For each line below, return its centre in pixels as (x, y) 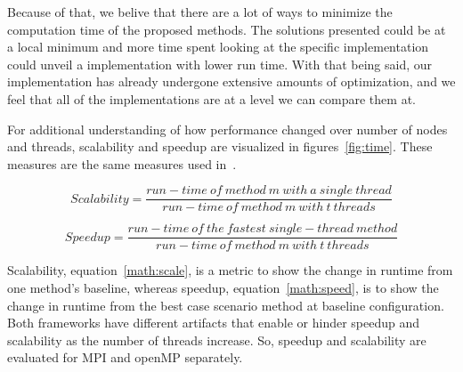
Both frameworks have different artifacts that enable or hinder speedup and (214, 323)
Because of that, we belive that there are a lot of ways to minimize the (200, 12)
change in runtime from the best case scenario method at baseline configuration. (226, 305)
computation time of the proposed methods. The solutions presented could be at (227, 29)
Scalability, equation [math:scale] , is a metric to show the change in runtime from (230, 270)
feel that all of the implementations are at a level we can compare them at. (211, 98)
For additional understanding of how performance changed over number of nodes (227, 129)
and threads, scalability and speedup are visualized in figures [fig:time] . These (220, 146)
